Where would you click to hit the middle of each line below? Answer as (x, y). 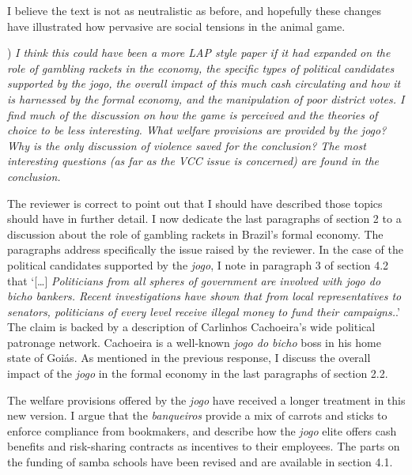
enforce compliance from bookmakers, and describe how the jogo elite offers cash (202, 430)
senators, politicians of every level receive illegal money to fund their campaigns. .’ (204, 311)
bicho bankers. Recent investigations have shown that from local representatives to (204, 296)
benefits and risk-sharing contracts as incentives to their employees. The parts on (204, 446)
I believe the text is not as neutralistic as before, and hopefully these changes (195, 10)
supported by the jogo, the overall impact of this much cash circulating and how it (204, 83)
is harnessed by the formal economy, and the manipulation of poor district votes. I (206, 98)
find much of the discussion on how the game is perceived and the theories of (193, 114)
